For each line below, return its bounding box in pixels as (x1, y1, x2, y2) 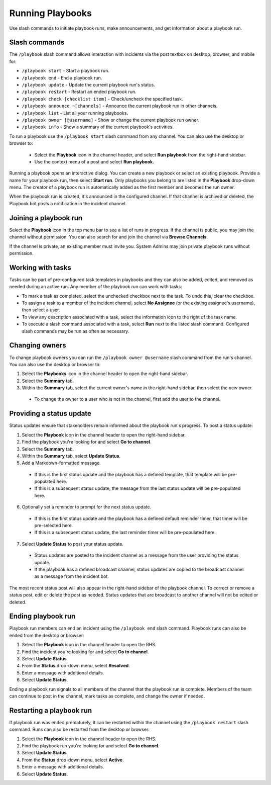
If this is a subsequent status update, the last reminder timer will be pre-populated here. (34, 530, 216, 536)
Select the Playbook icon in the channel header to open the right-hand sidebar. (22, 431, 186, 438)
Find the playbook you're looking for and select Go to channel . (22, 439, 152, 445)
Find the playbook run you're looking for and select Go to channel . (22, 743, 160, 749)
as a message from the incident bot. (34, 573, 109, 579)
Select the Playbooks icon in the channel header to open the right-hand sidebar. (22, 371, 188, 377)
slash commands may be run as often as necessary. (22, 328, 129, 334)
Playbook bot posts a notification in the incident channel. (9, 200, 127, 206)
